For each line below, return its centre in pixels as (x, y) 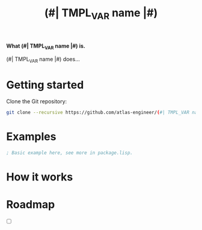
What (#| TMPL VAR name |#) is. (46, 46)
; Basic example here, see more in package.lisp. (70, 153)
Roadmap (31, 205)
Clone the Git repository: (37, 101)
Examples (31, 137)
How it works (40, 177)
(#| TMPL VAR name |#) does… (43, 59)
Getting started (45, 85)
